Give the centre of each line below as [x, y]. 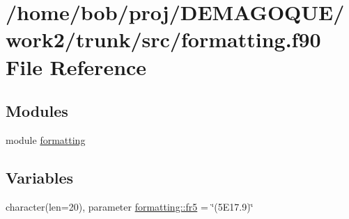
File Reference [76, 66]
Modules [37, 111]
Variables [40, 177]
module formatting [46, 139]
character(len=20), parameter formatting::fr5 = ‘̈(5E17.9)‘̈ [130, 206]
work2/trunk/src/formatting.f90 [163, 39]
